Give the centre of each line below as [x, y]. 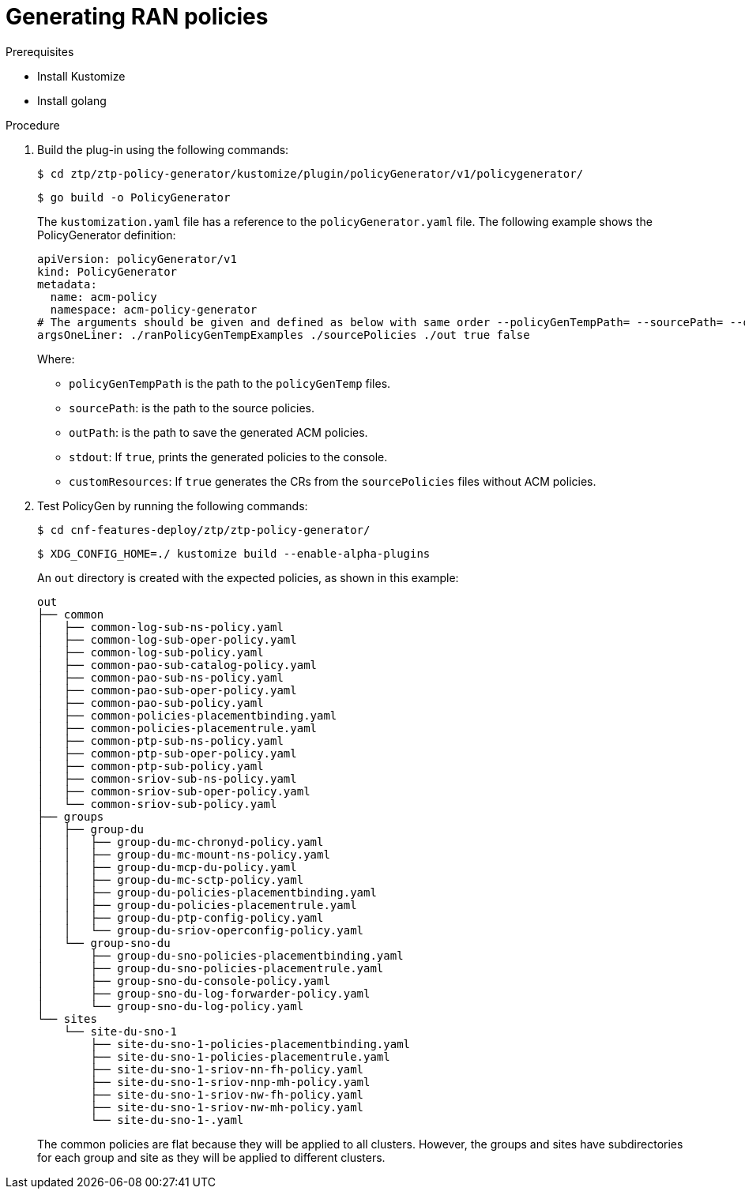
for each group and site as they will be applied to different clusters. [211, 1157]
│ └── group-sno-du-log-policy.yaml [171, 1006]
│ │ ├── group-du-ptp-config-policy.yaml [181, 917]
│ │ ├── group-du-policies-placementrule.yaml [197, 905]
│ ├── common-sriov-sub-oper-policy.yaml [174, 791]
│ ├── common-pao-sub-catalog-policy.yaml [177, 665]
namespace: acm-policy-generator [154, 309]
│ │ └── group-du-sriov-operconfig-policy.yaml [201, 930]
